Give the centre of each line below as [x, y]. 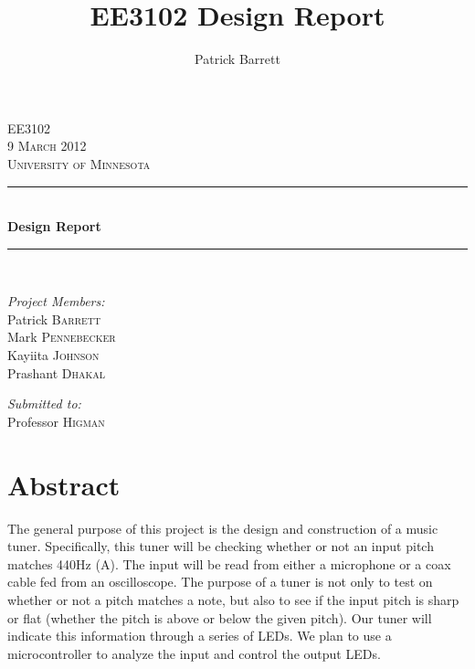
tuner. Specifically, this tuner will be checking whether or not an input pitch [221, 546]
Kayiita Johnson [53, 355]
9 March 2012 [47, 146]
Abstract [64, 484]
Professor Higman [56, 421]
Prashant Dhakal [57, 372]
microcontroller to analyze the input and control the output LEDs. [194, 653]
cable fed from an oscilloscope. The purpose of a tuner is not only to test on [220, 582]
